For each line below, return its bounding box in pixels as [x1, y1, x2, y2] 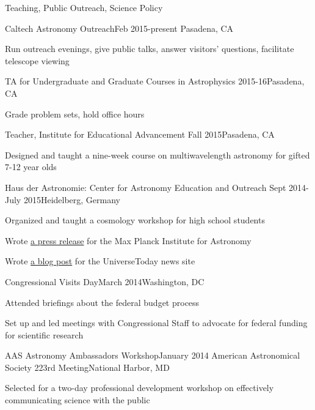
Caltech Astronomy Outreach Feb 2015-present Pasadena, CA [5, 21, 234, 34]
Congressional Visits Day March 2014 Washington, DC [5, 275, 205, 288]
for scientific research [5, 328, 84, 341]
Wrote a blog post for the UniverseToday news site [5, 255, 195, 267]
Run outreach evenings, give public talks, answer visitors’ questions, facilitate [5, 42, 294, 55]
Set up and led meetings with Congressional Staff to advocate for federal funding [5, 316, 308, 329]
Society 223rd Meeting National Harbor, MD [5, 360, 170, 373]
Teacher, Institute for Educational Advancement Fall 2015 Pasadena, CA [5, 128, 275, 141]
